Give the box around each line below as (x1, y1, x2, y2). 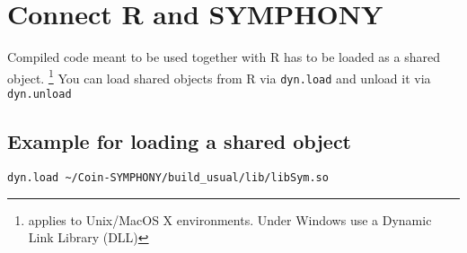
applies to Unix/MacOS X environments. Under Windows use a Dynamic (28, 210, 432, 229)
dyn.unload (7, 88, 72, 101)
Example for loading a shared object (7, 127, 351, 155)
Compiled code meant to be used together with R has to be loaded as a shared (7, 48, 440, 66)
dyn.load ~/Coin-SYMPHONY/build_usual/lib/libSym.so (7, 170, 329, 184)
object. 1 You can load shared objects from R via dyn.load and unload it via (7, 65, 431, 87)
